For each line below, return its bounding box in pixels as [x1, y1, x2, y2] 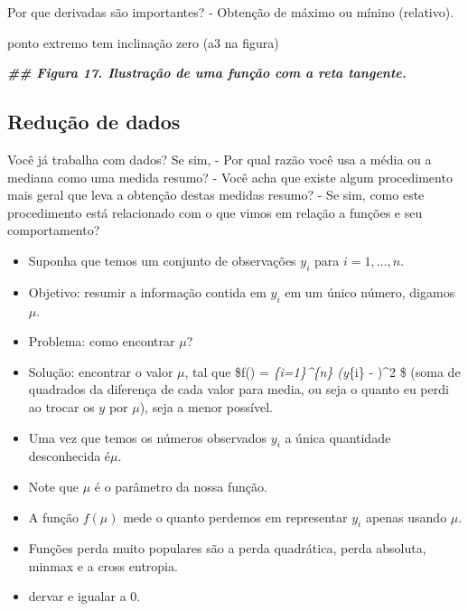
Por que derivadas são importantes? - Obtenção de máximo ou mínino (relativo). [7, 3, 454, 21]
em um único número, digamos [285, 282, 455, 301]
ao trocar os [28, 397, 95, 416]
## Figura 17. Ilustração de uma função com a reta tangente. [7, 63, 407, 82]
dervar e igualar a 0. [28, 587, 141, 606]
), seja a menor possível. [139, 397, 273, 416]
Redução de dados [7, 108, 181, 136]
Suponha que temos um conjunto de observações [28, 250, 296, 269]
